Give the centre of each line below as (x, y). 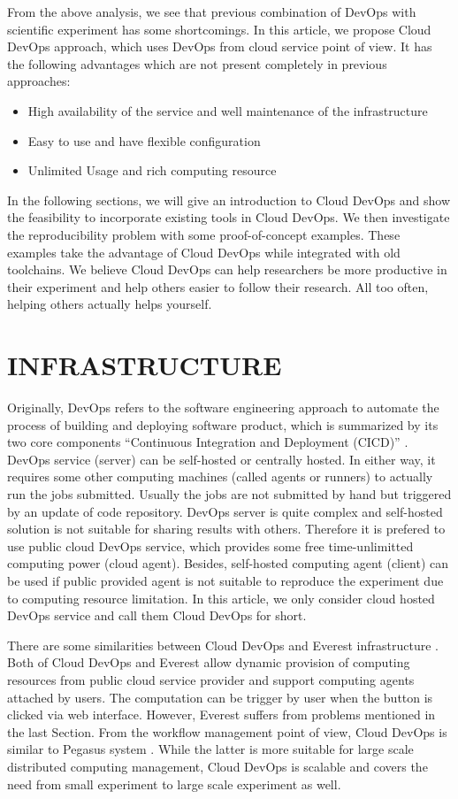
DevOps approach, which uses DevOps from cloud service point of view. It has (220, 46)
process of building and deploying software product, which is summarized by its (223, 424)
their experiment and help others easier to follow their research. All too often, (218, 286)
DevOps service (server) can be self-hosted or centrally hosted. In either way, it (221, 459)
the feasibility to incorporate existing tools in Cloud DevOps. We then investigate (229, 217)
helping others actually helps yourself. (110, 304)
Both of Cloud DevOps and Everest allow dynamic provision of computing (209, 662)
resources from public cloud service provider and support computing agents (211, 679)
